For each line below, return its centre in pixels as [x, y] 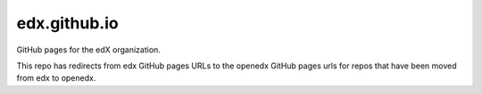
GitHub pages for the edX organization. [88, 50]
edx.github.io [68, 23]
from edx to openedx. [56, 78]
